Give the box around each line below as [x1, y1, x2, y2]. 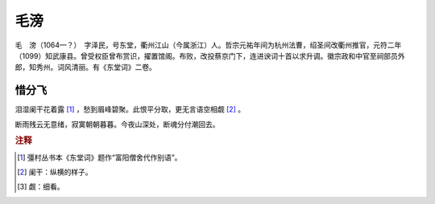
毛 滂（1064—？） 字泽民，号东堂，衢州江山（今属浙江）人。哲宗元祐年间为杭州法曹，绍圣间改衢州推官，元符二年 [14, 40, 402, 50]
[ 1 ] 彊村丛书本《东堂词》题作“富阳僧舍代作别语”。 [17, 153, 182, 162]
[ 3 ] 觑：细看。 [17, 182, 64, 192]
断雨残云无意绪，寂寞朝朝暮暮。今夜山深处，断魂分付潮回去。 [14, 119, 220, 129]
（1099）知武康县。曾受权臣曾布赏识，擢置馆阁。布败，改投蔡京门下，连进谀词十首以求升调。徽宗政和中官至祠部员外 [14, 51, 405, 60]
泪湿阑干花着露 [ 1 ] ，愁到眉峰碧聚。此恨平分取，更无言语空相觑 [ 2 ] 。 [14, 104, 246, 114]
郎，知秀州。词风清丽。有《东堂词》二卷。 [14, 63, 156, 72]
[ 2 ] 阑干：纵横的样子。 [17, 167, 93, 177]
